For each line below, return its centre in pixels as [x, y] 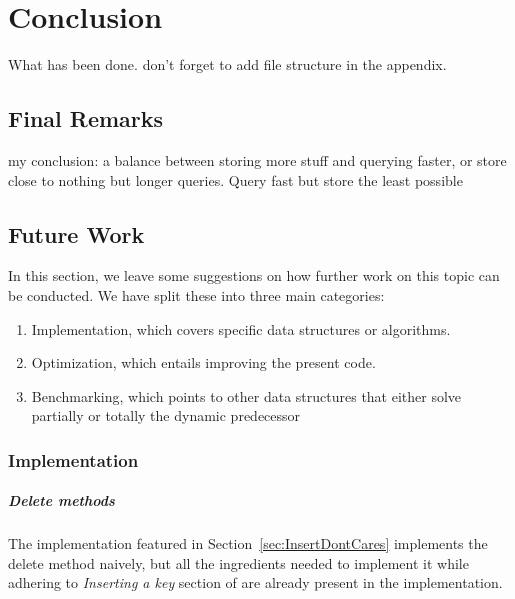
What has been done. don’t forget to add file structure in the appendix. [227, 64]
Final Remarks [86, 118]
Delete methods [61, 500]
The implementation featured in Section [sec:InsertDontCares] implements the [248, 543]
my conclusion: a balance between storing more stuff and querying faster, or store [257, 159]
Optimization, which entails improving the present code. [203, 362]
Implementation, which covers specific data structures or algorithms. [241, 328]
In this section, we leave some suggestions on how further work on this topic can [254, 275]
